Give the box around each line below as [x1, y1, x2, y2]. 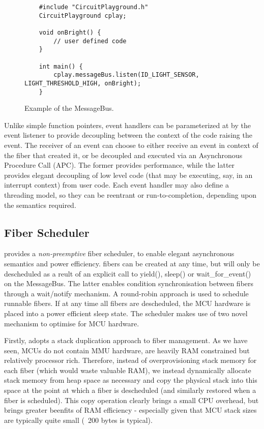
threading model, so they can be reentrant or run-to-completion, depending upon [4, 189, 257, 200]
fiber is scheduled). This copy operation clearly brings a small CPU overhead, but [4, 394, 259, 405]
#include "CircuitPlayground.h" [39, 4, 149, 11]
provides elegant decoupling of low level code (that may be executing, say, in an [4, 169, 253, 180]
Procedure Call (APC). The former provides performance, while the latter [4, 160, 235, 170]
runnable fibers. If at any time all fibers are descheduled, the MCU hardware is [4, 298, 251, 309]
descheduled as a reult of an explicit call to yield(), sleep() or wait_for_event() [4, 268, 251, 279]
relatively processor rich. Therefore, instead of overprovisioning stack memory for [4, 355, 257, 365]
